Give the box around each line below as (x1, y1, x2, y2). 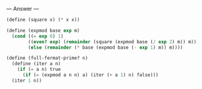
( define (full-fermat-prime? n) (6, 55, 88, 61)
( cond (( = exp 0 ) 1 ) (12, 33, 64, 39)
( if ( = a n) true (17, 66, 61, 73)
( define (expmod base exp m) (6, 27, 80, 34)
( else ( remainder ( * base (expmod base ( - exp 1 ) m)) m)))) (28, 44, 183, 51)
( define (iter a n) (12, 61, 61, 67)
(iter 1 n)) (12, 78, 42, 84)
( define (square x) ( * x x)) (6, 17, 80, 23)
